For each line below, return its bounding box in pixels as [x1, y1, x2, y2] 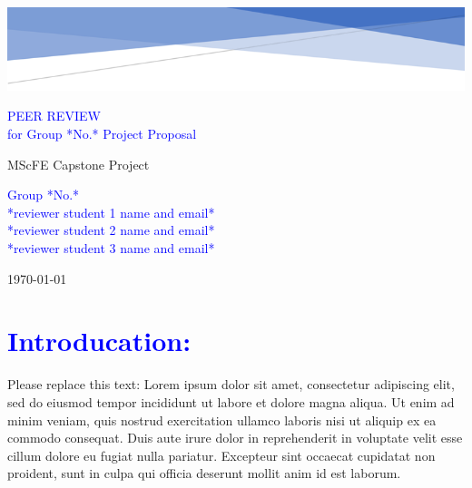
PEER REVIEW [7, 106, 101, 125]
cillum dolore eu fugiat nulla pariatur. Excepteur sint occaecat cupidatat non [7, 445, 436, 464]
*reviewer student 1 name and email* [7, 202, 215, 221]
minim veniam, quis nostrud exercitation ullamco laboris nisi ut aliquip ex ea [7, 410, 437, 429]
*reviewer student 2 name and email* [7, 220, 215, 239]
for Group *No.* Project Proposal [7, 124, 197, 143]
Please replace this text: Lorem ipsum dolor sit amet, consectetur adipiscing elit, [7, 375, 455, 394]
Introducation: [7, 322, 192, 359]
